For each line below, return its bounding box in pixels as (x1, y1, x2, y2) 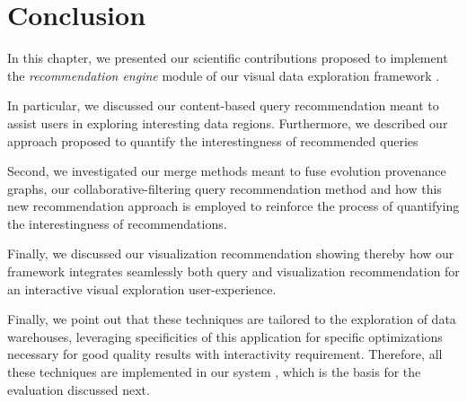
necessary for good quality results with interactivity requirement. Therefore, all (7, 345, 443, 363)
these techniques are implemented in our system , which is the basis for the (7, 363, 421, 381)
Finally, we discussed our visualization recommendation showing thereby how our (7, 244, 454, 263)
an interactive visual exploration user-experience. (7, 279, 277, 298)
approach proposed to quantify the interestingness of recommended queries (7, 131, 419, 150)
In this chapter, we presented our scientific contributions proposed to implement (7, 48, 448, 67)
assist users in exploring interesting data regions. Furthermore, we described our (7, 113, 448, 132)
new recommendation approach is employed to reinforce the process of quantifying (7, 197, 460, 215)
